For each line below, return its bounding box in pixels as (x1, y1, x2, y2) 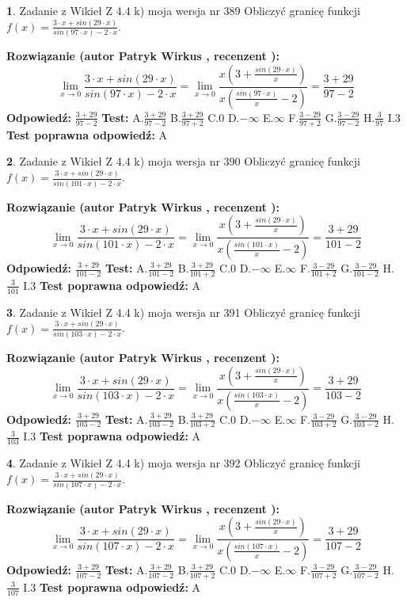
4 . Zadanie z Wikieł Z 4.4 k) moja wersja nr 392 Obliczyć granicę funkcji (6, 455, 360, 471)
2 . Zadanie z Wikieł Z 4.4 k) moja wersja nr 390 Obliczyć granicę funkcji (6, 153, 360, 170)
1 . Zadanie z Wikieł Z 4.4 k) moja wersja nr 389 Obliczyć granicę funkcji (6, 2, 360, 18)
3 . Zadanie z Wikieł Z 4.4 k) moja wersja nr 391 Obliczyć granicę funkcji (6, 303, 360, 320)
